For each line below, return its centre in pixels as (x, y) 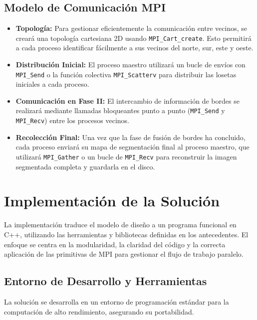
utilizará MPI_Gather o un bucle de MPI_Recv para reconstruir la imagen (126, 156)
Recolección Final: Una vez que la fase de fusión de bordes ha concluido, (130, 137)
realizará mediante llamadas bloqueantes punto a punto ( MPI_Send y (120, 110)
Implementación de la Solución (112, 201)
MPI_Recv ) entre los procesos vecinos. (72, 120)
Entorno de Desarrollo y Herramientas (106, 281)
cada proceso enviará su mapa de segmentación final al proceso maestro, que (132, 147)
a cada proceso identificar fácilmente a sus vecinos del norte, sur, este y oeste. (134, 48)
